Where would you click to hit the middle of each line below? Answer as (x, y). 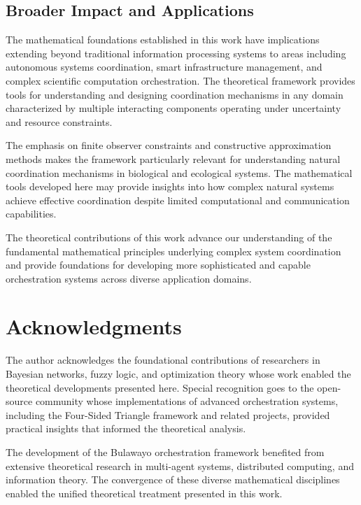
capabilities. (31, 214)
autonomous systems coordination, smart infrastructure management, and (164, 67)
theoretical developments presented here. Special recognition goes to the (160, 387)
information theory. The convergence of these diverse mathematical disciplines (173, 479)
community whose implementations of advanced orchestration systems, (187, 401)
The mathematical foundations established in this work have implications (163, 40)
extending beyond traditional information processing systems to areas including (176, 53)
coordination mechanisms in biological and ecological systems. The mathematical (179, 172)
